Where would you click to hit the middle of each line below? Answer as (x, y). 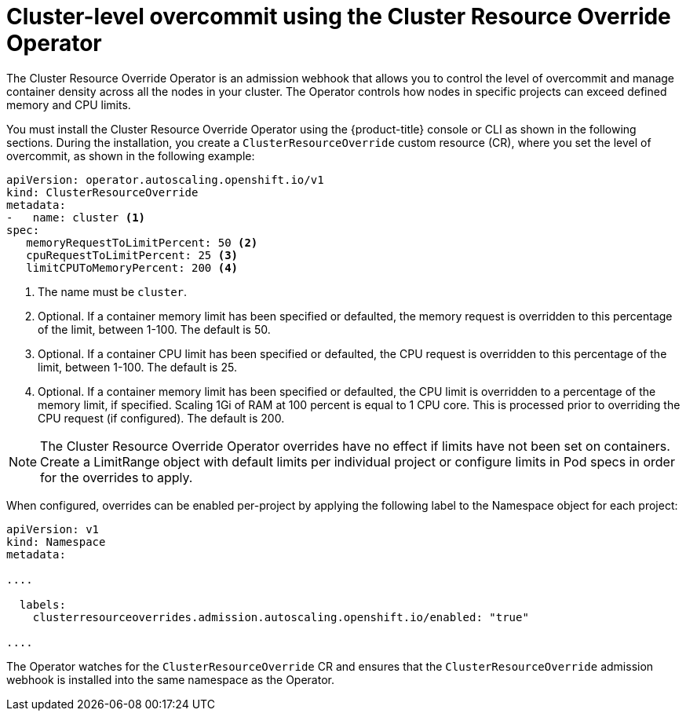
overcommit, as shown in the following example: (131, 155)
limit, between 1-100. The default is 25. (137, 367)
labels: (42, 604)
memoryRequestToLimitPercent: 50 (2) (142, 242)
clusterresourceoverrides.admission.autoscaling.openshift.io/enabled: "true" (281, 617)
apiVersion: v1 (53, 529)
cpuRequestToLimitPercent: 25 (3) (132, 255)
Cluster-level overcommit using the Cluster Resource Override (339, 16)
